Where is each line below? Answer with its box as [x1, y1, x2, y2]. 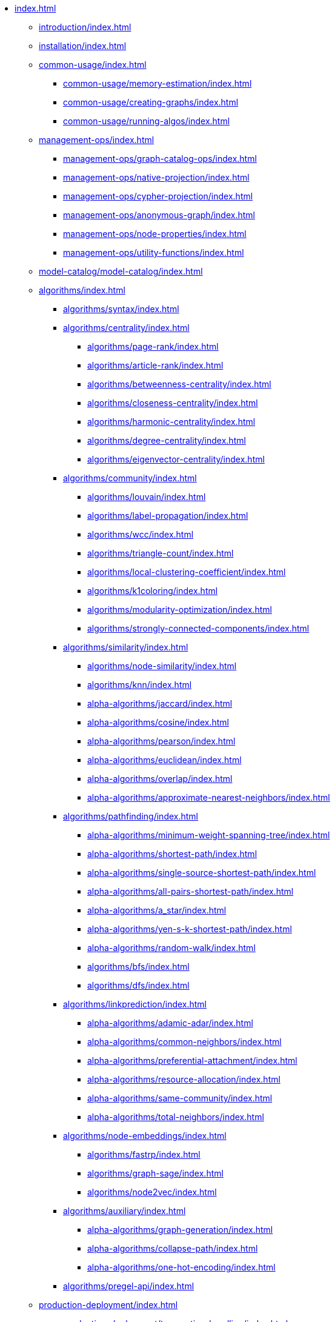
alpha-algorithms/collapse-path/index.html [87, 1243, 258, 1254]
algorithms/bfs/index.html [87, 961, 190, 972]
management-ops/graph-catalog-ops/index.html [63, 153, 257, 164]
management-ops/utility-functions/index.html [63, 247, 244, 258]
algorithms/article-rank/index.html [87, 360, 224, 370]
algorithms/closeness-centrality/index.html [87, 398, 258, 408]
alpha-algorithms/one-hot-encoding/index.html [87, 1262, 276, 1272]
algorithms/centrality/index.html [63, 322, 190, 333]
